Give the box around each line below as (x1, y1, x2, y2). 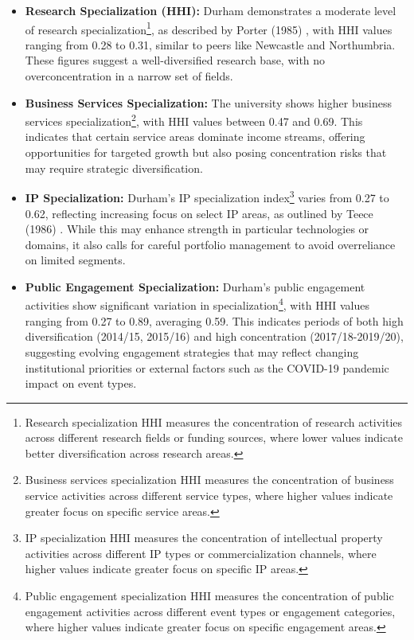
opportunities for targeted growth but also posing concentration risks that (25, 144, 387, 161)
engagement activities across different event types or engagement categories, (25, 603, 396, 619)
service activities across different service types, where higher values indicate (25, 487, 393, 504)
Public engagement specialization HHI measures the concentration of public (25, 587, 394, 604)
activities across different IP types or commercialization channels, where (25, 544, 377, 561)
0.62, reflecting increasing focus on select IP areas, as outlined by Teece (25, 205, 373, 221)
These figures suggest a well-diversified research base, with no (25, 52, 326, 68)
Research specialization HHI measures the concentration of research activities (25, 413, 403, 430)
